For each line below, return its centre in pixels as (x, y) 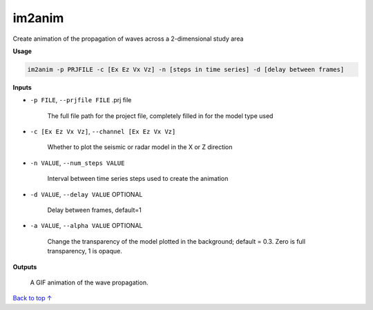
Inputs (22, 87)
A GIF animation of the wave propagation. (89, 282)
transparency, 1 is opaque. (85, 251)
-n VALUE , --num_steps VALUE (77, 163)
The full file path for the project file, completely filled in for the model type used (160, 116)
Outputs (25, 267)
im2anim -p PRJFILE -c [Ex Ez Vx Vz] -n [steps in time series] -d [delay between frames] (186, 69)
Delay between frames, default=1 (94, 210)
